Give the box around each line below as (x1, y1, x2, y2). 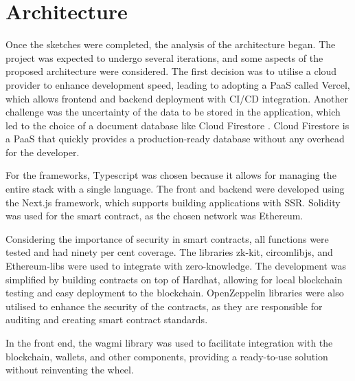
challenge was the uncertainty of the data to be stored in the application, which (5, 105, 341, 119)
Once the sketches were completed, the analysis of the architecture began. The (5, 37, 336, 52)
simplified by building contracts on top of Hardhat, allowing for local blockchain (5, 272, 343, 286)
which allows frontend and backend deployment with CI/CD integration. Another (5, 91, 348, 105)
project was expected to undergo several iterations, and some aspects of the (5, 50, 323, 65)
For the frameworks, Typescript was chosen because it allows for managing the (5, 168, 336, 182)
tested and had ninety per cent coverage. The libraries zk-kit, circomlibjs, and (5, 245, 333, 259)
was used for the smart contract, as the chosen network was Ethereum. (5, 208, 304, 223)
